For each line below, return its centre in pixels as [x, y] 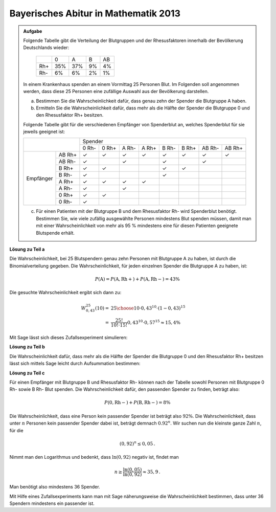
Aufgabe [33, 31]
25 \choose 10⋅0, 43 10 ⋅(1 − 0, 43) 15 [148, 308]
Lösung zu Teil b [27, 347]
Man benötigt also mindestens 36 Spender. [55, 487]
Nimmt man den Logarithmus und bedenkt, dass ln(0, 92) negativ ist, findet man [94, 457]
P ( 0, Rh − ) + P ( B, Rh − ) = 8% [137, 403]
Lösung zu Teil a [27, 249]
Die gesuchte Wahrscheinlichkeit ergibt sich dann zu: [65, 293]
